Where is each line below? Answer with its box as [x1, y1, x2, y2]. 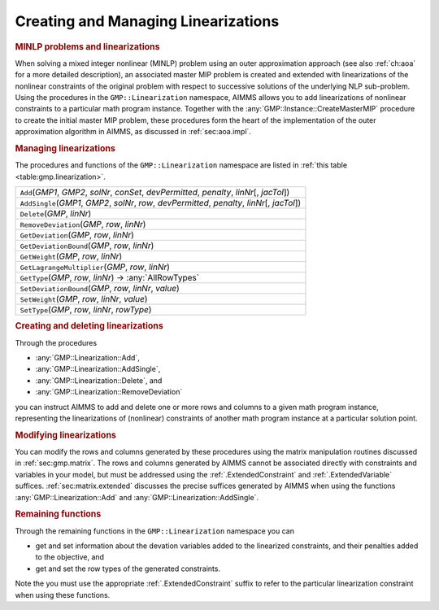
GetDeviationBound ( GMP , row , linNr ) [20, 240, 154, 251]
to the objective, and [35, 552, 105, 562]
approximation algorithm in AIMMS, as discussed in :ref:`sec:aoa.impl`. [15, 127, 252, 137]
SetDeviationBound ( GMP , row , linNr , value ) [20, 282, 180, 294]
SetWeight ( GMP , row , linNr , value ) [20, 293, 148, 304]
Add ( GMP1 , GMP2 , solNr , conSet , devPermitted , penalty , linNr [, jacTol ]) [20, 186, 290, 198]
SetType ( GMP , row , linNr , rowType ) [20, 303, 152, 315]
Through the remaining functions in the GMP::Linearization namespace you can [15, 525, 294, 536]
